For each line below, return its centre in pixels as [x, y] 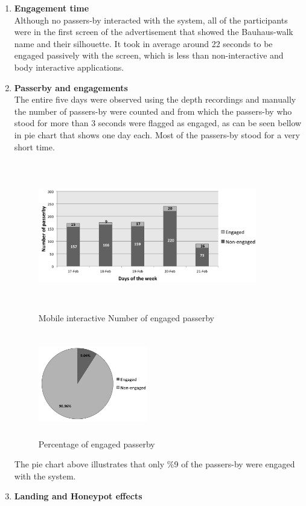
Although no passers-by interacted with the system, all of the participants [151, 20]
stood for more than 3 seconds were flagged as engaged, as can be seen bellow [158, 123]
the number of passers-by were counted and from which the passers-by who [153, 111]
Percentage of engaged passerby [97, 444]
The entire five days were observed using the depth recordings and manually [155, 99]
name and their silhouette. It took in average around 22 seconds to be [143, 43]
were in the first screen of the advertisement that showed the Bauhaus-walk [154, 32]
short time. [34, 146]
